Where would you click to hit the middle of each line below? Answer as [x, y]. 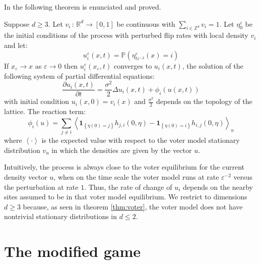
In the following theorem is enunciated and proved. [83, 7]
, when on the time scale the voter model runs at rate [136, 177]
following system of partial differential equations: [79, 75]
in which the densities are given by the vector [122, 150]
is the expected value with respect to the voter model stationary [141, 140]
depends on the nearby [218, 187]
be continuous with [146, 23]
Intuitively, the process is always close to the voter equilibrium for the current [124, 167]
